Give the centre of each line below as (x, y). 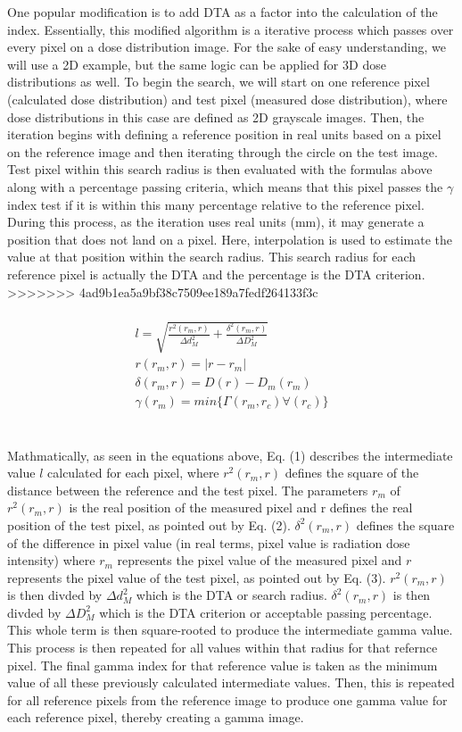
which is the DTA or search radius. (231, 595)
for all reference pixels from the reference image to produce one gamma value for (227, 699)
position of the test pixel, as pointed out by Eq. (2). (149, 524)
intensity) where (51, 560)
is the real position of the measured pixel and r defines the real (241, 507)
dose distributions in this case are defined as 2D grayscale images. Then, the (216, 116)
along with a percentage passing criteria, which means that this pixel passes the (225, 186)
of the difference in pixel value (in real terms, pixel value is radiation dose (209, 542)
